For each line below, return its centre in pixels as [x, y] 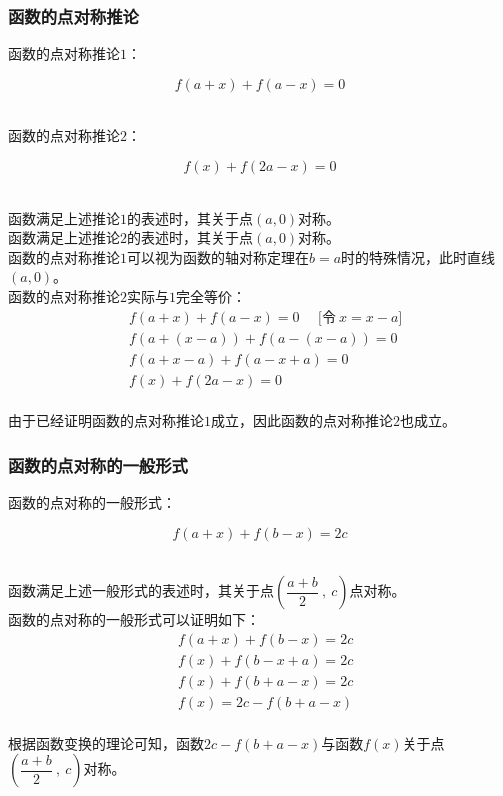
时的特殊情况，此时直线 [418, 256]
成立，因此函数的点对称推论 [302, 420]
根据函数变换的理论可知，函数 [106, 742]
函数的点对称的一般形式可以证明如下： [134, 619]
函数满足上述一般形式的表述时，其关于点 [141, 590]
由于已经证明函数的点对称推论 [106, 420]
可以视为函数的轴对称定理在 [218, 256]
